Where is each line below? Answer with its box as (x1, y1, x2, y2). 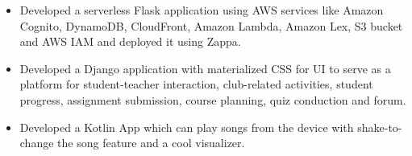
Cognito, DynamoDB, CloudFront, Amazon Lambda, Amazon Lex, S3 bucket (19, 17, 403, 34)
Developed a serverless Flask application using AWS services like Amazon (19, 2, 384, 18)
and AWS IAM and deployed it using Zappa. (19, 33, 241, 50)
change (19, 134, 54, 151)
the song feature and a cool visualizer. (57, 134, 245, 151)
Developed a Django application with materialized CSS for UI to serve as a (19, 60, 391, 76)
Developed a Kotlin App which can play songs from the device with (19, 118, 354, 135)
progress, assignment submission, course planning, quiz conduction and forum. (19, 91, 406, 108)
